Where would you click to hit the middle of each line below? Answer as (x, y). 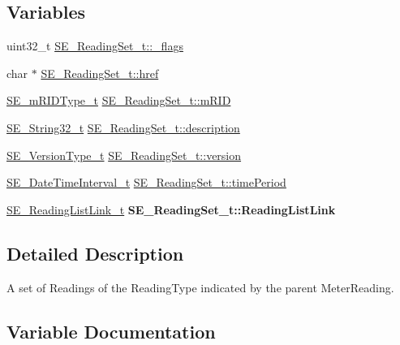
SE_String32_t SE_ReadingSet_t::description (123, 127)
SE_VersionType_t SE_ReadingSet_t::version (124, 155)
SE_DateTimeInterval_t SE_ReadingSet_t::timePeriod (146, 182)
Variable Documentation (111, 331)
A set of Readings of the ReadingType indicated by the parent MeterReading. (200, 287)
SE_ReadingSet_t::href (100, 73)
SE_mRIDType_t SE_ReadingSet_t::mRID (119, 100)
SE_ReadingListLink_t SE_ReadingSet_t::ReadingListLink (171, 209)
